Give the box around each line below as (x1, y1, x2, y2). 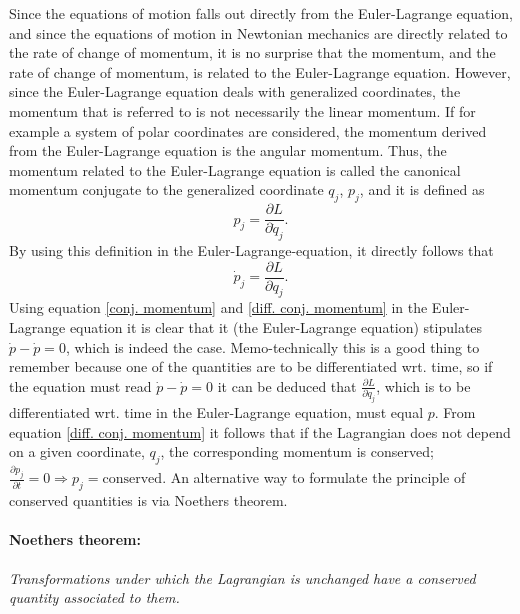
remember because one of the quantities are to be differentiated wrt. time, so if (9, 356, 493, 377)
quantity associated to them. (9, 587, 180, 608)
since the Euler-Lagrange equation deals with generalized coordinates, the (9, 81, 461, 102)
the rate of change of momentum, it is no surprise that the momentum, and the (9, 42, 496, 63)
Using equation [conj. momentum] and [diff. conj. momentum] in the (9, 297, 428, 318)
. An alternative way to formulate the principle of (162, 467, 466, 488)
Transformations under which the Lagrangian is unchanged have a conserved (9, 567, 476, 588)
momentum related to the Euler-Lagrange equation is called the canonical (9, 159, 461, 180)
